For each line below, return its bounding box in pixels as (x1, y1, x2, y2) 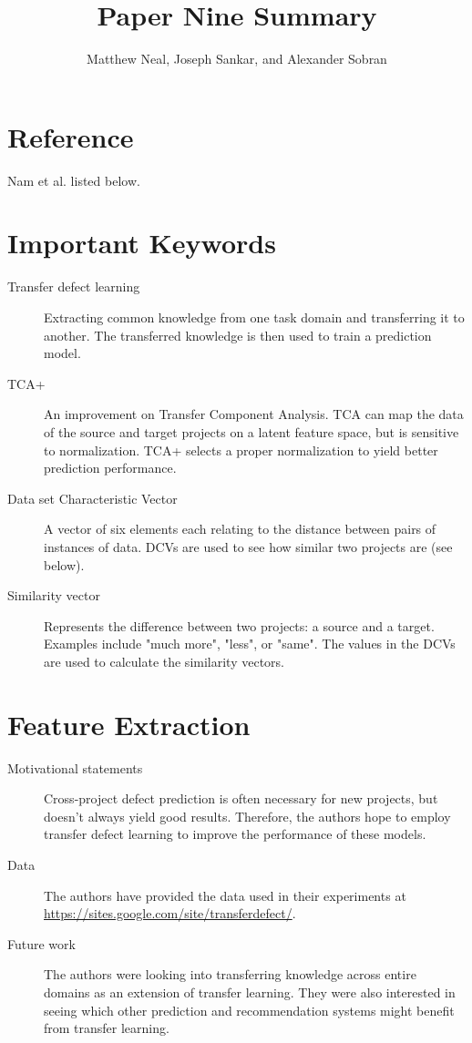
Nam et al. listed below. (7, 170, 140, 189)
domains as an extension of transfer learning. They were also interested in (44, 982, 456, 1001)
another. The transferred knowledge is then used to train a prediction (44, 325, 432, 344)
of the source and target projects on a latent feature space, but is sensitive (44, 422, 459, 441)
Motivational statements (7, 758, 143, 777)
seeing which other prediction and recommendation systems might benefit (44, 1000, 455, 1019)
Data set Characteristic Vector (7, 488, 178, 507)
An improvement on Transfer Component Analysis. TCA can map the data (44, 404, 464, 424)
